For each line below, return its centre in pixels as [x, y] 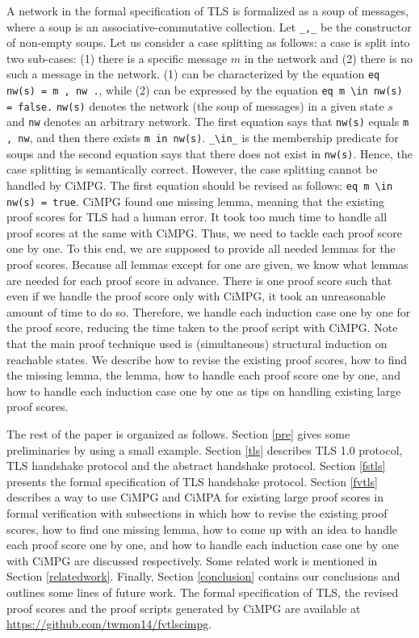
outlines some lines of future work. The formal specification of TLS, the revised [203, 592]
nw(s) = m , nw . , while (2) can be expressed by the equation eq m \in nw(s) [205, 90]
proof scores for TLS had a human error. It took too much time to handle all [197, 217]
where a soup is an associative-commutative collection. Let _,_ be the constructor [209, 26]
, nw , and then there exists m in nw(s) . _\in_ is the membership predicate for [203, 138]
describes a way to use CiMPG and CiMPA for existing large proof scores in [195, 497]
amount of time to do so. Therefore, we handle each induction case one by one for [209, 311]
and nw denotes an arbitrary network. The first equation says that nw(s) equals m [208, 122]
